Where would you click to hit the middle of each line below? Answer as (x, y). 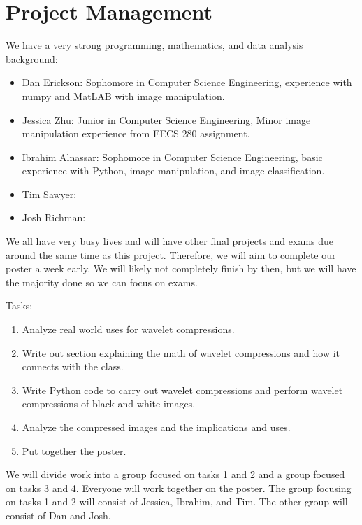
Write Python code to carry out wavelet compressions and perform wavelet (182, 390)
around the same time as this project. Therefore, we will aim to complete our (171, 254)
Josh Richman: (54, 217)
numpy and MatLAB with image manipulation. (123, 96)
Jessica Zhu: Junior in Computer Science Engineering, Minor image (166, 119)
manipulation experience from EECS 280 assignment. (136, 133)
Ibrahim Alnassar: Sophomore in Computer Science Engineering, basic (172, 156)
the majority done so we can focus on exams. (102, 282)
